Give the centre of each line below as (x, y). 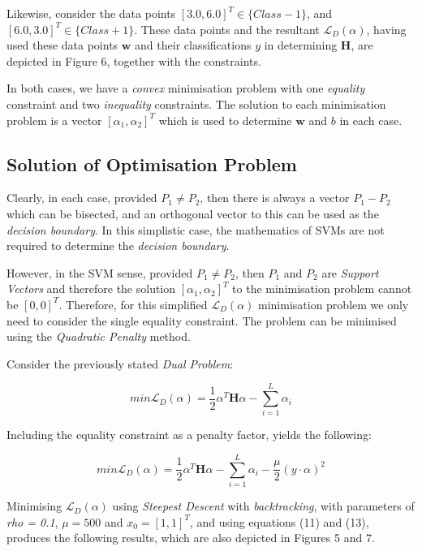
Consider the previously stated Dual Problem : (120, 363)
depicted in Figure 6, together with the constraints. (134, 60)
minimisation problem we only (333, 304)
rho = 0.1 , (32, 521)
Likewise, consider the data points (91, 13)
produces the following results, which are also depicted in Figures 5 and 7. (191, 538)
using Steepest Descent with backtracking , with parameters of (263, 506)
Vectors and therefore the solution (91, 288)
